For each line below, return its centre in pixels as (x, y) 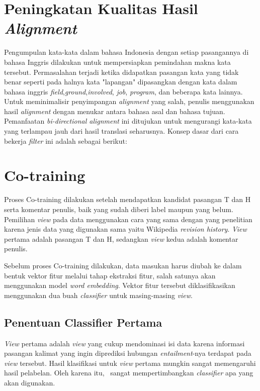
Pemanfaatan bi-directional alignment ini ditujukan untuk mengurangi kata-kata (128, 121)
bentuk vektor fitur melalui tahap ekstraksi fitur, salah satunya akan (110, 275)
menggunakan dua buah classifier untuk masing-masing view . (99, 295)
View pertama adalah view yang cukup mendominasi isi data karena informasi (124, 343)
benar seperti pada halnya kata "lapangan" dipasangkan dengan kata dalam (121, 82)
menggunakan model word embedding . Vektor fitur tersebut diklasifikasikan (120, 285)
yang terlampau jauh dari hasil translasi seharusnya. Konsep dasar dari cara (121, 131)
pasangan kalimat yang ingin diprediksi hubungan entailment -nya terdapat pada (128, 353)
